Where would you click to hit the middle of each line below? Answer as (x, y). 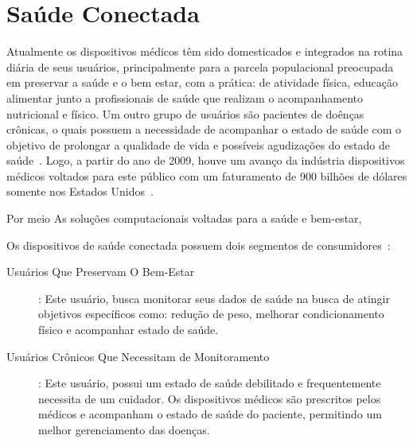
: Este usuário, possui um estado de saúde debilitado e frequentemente (210, 383)
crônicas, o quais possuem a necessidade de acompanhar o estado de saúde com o (204, 129)
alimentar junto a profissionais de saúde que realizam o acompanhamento (185, 97)
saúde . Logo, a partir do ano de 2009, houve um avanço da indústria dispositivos (206, 160)
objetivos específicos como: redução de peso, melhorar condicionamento (211, 314)
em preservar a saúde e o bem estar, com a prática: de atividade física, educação (202, 82)
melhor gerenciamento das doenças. (124, 429)
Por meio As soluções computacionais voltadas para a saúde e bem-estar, (184, 218)
